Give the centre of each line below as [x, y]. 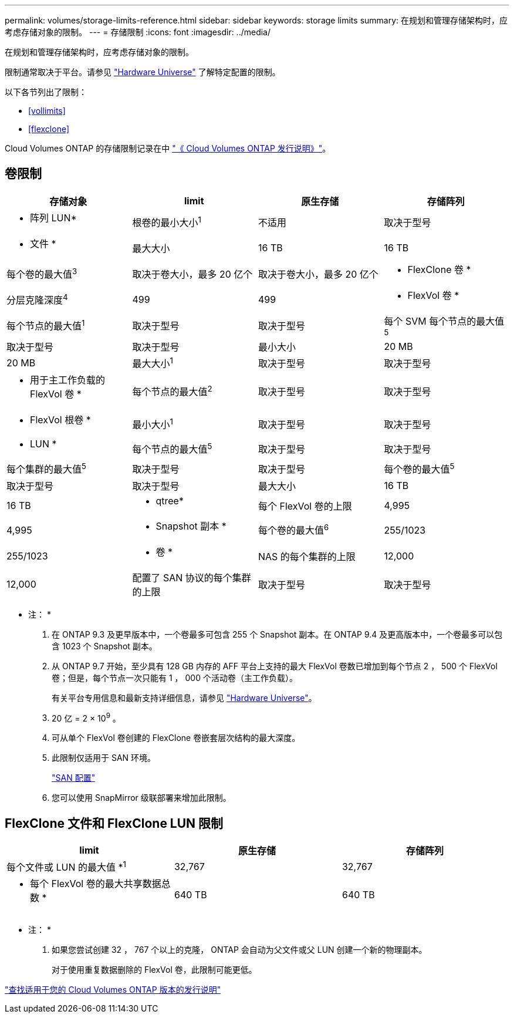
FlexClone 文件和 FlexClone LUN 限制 [114, 823]
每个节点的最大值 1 [46, 325]
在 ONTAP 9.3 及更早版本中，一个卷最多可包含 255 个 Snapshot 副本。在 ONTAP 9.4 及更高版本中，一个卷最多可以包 [277, 634]
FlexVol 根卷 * [60, 420]
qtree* [170, 500]
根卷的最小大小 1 [167, 221]
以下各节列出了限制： [46, 92]
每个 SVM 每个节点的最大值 [444, 321]
